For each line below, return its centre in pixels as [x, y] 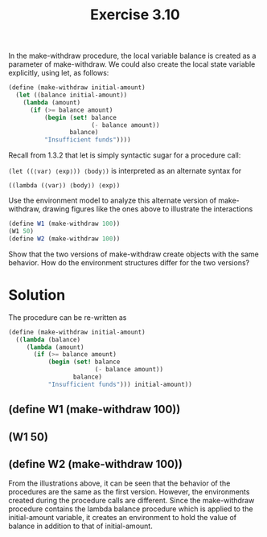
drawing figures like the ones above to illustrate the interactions [148, 209]
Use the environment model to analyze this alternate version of [113, 201]
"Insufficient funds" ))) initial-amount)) [120, 384]
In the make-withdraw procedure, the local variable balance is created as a [132, 56]
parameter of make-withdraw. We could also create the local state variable [132, 64]
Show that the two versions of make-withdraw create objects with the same [133, 254]
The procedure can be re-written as [68, 317]
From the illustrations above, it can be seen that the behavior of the [119, 483]
